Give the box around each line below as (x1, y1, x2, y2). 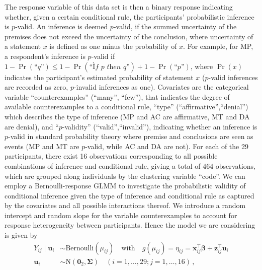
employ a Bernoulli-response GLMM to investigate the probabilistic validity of (5, 180, 246, 191)
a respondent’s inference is (5, 50, 85, 61)
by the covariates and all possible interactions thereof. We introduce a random (5, 200, 246, 211)
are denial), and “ (5, 121, 59, 131)
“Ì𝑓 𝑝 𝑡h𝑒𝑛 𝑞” (89, 63, 130, 71)
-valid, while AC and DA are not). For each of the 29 (85, 141, 248, 151)
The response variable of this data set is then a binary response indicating (5, 2, 233, 12)
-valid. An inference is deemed (15, 21, 108, 32)
